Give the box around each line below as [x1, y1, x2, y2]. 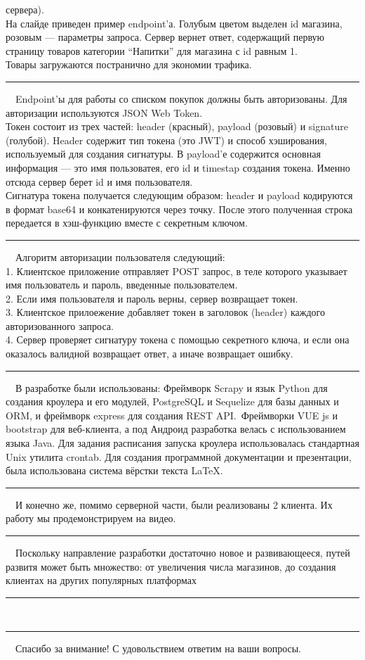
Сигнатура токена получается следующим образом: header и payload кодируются [6, 188, 353, 203]
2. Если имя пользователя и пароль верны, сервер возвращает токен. [6, 291, 298, 305]
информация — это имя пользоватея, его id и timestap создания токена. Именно [6, 160, 350, 174]
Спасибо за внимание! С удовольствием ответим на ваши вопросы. [15, 641, 301, 656]
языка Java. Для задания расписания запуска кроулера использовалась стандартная [6, 436, 359, 450]
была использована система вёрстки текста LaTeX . [6, 463, 223, 478]
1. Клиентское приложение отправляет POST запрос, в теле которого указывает [6, 263, 347, 278]
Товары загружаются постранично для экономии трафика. [6, 57, 252, 72]
